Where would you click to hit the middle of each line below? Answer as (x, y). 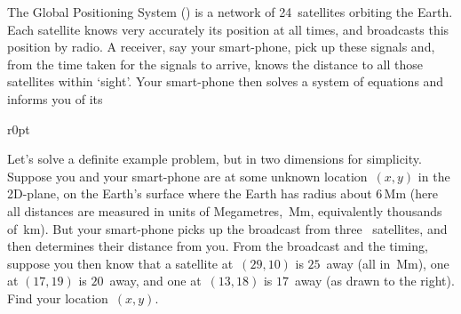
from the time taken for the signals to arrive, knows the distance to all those (215, 64)
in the (434, 176)
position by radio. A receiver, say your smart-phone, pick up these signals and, (221, 47)
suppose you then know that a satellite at (120, 263)
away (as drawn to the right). (375, 281)
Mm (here (411, 193)
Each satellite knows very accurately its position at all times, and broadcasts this (228, 29)
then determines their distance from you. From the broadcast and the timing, (218, 246)
